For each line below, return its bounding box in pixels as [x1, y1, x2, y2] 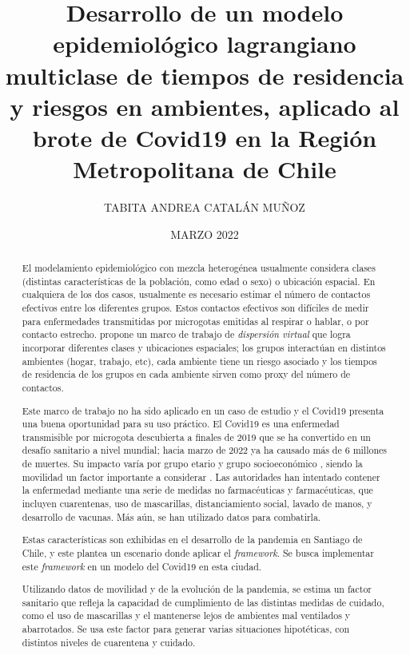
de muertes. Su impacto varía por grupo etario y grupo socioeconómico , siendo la [22, 457, 363, 470]
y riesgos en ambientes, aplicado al [10, 89, 400, 122]
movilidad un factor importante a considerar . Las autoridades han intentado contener [22, 470, 380, 483]
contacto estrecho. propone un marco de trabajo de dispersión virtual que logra [22, 327, 351, 341]
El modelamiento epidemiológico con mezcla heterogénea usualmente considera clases [22, 261, 376, 275]
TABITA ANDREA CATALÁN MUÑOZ [104, 199, 305, 216]
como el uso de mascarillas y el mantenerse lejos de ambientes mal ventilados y [22, 609, 351, 622]
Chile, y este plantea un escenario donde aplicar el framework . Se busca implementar [22, 546, 374, 559]
